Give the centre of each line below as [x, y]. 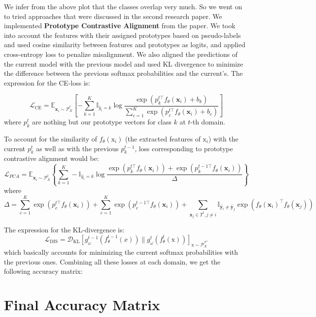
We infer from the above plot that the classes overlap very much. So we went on [123, 6]
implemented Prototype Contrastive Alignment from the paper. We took [120, 26]
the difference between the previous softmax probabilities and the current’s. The [123, 73]
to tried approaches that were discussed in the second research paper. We [113, 16]
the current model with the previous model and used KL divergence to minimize [124, 63]
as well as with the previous [78, 148]
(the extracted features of [163, 139]
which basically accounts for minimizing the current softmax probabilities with [121, 252]
